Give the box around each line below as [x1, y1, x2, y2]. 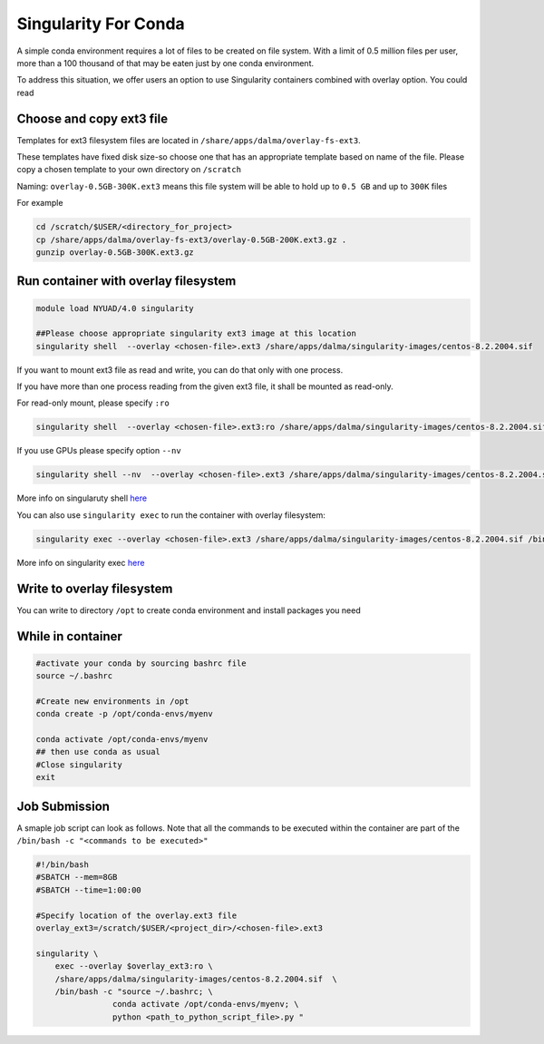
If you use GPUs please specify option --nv [16, 445, 181, 456]
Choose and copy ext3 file [16, 111, 169, 126]
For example [16, 198, 63, 209]
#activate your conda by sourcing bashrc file [35, 658, 247, 668]
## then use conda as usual [35, 746, 160, 757]
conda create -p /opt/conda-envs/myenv [35, 708, 213, 719]
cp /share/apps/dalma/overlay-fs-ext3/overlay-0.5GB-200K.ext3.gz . [35, 234, 347, 245]
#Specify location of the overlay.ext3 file [35, 910, 238, 921]
